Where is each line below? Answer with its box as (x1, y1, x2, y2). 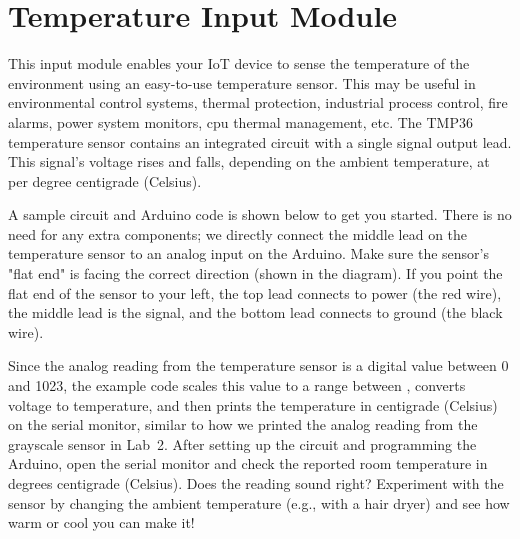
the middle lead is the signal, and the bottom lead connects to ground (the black (8, 302, 503, 323)
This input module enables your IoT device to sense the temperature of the (8, 53, 470, 74)
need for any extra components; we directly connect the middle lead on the (8, 223, 468, 244)
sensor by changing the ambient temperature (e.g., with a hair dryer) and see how (8, 492, 510, 513)
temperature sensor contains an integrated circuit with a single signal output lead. (8, 131, 512, 152)
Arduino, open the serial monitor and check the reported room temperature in (8, 453, 488, 474)
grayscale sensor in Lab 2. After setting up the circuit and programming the (8, 433, 477, 454)
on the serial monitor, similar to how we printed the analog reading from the (8, 414, 478, 435)
